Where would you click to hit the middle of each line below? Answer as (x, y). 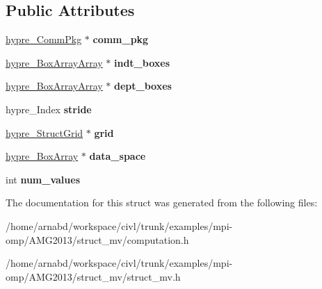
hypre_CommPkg (44, 39)
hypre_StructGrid (45, 132)
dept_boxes (143, 86)
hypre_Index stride (49, 109)
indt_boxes (142, 62)
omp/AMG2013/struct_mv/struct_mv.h (93, 276)
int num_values (43, 179)
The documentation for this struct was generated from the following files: (162, 203)
